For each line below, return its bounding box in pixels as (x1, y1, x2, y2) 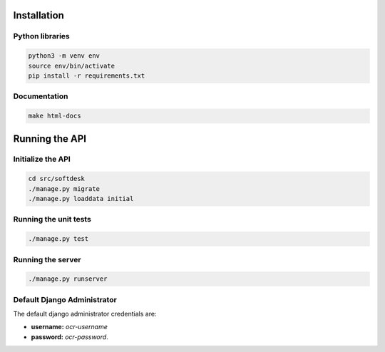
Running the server (13, 254, 81, 264)
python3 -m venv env (28, 52, 100, 60)
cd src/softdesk (28, 175, 86, 183)
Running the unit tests (13, 214, 92, 224)
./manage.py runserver (28, 275, 108, 283)
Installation (13, 9, 64, 21)
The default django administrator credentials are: (13, 310, 157, 319)
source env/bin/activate (28, 61, 115, 70)
